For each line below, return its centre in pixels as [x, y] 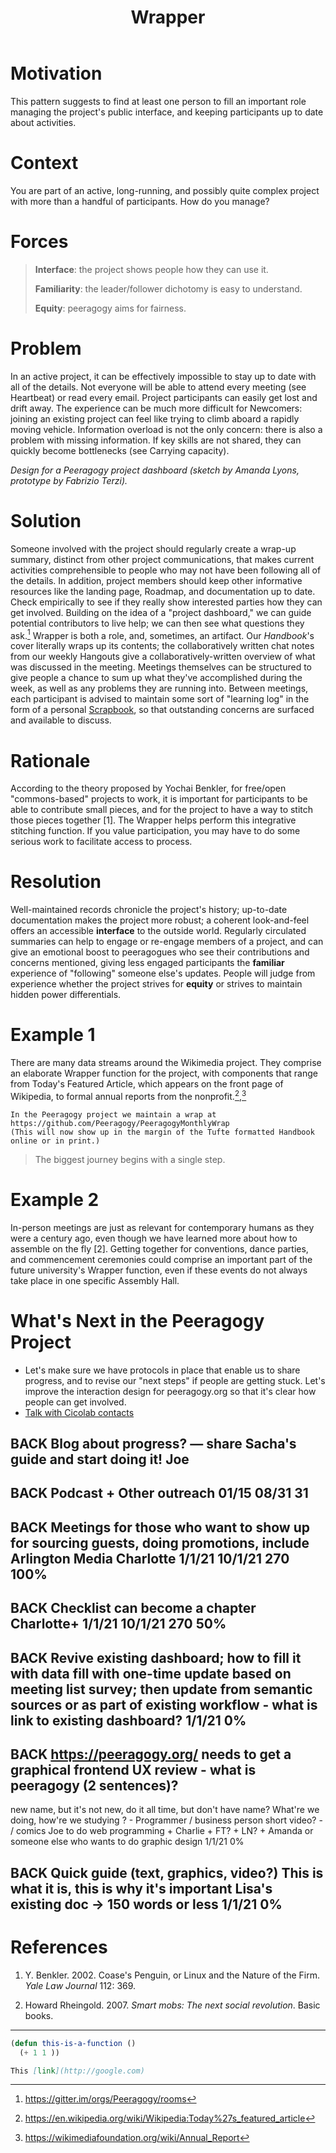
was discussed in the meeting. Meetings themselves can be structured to [161, 667]
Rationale [50, 760]
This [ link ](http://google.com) [77, 2071]
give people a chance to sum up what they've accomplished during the [156, 678]
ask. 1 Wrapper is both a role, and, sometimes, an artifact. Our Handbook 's [162, 634]
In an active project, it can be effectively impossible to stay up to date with [163, 376]
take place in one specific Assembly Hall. [95, 1280]
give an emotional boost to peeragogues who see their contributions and [160, 952]
